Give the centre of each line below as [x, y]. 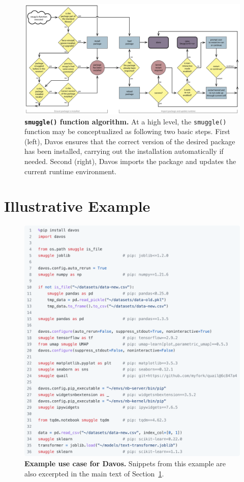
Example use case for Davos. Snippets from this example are [125, 463]
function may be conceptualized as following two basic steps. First [127, 131]
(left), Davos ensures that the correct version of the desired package [130, 141]
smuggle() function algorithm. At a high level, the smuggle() [126, 121]
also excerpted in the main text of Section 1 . [94, 473]
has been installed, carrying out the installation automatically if [124, 151]
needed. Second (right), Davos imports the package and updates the [130, 161]
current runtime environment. [71, 171]
